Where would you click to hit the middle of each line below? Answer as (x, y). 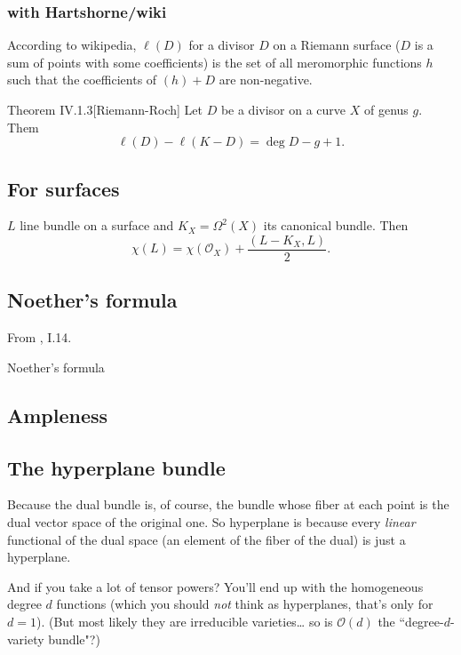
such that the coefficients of (82, 80)
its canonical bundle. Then (336, 225)
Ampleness (58, 415)
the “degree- (411, 621)
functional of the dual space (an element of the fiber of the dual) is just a (207, 539)
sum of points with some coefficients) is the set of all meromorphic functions (215, 62)
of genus (386, 109)
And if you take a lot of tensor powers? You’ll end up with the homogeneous (215, 586)
